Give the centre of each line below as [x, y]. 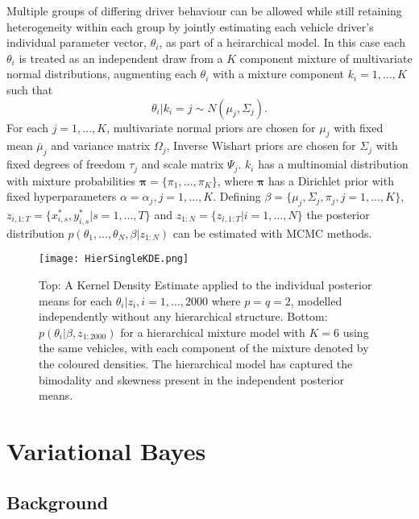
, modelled [316, 300]
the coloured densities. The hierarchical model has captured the [196, 364]
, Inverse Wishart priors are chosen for [261, 145]
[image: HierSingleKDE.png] [114, 259]
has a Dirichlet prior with [331, 180]
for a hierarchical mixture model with [213, 332]
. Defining [237, 196]
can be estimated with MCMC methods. [272, 233]
